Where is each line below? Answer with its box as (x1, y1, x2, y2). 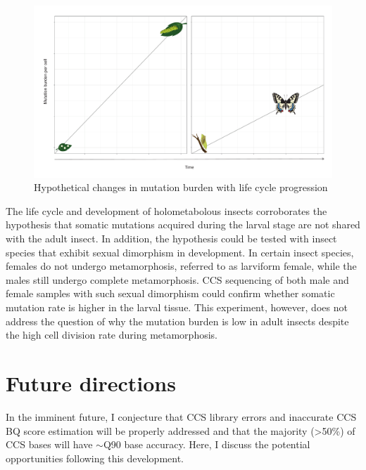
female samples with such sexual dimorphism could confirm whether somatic (6, 286, 335, 301)
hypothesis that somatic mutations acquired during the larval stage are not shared (6, 217, 360, 232)
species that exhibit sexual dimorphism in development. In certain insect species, (6, 244, 354, 259)
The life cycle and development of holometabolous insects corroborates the (6, 203, 327, 218)
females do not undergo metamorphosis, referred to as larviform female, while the (6, 259, 357, 273)
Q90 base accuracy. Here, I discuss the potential (103, 437, 310, 452)
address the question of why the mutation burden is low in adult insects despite (6, 313, 349, 328)
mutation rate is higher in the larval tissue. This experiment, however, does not (6, 300, 348, 315)
